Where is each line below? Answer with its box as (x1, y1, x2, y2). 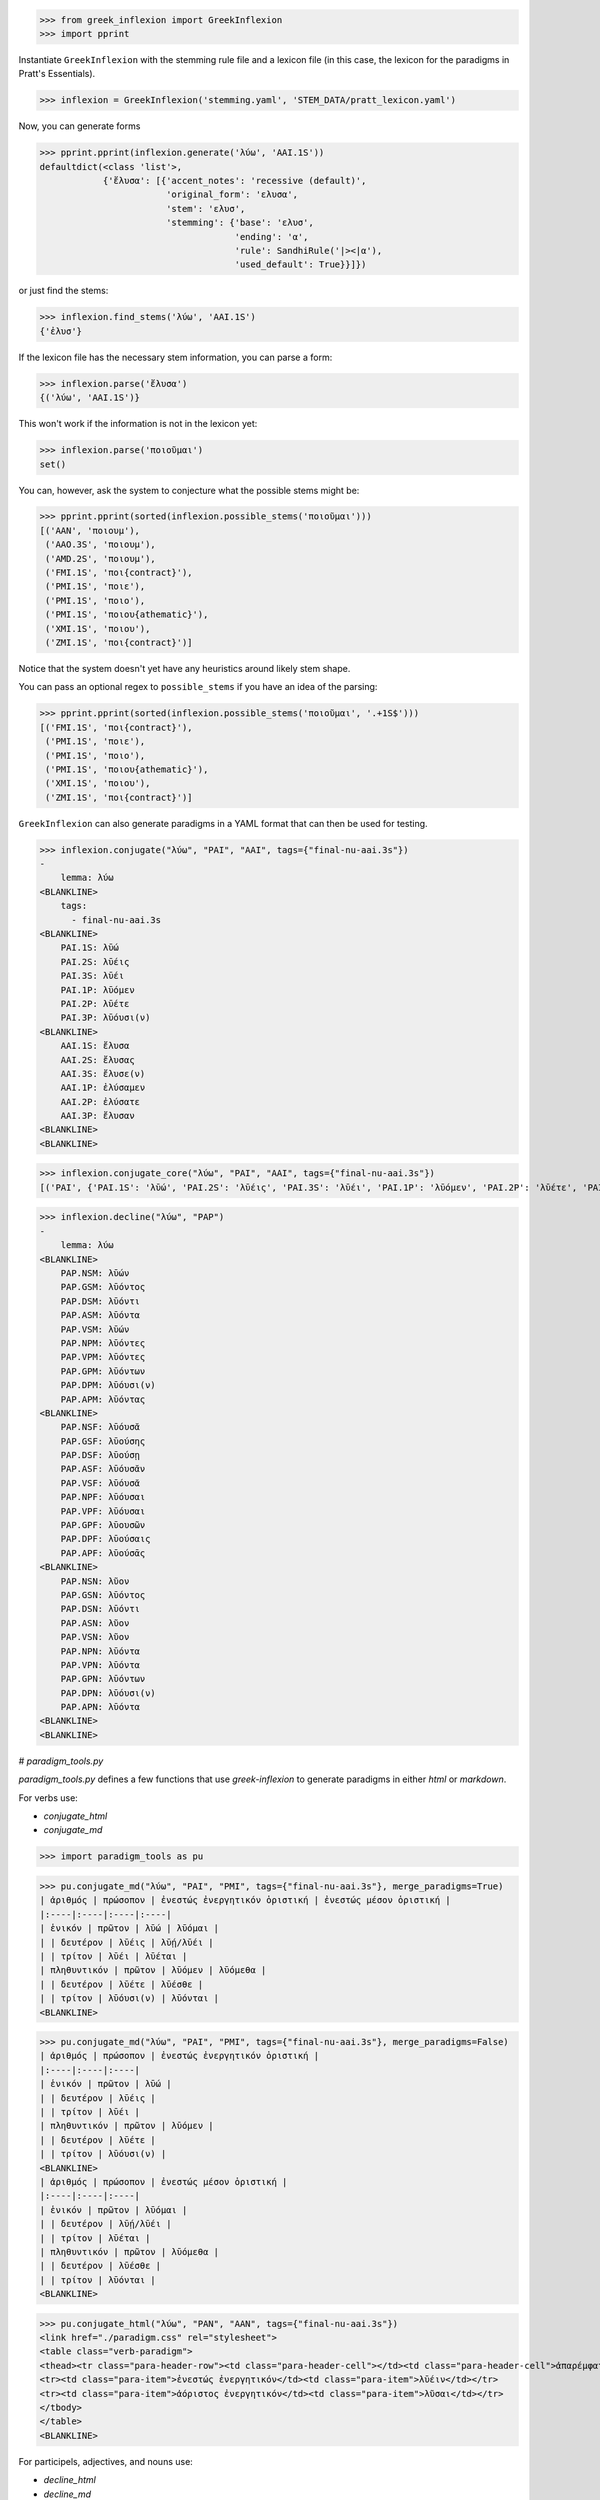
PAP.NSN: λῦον (60, 1575, 130, 1587)
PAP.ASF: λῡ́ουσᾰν (60, 1463, 146, 1475)
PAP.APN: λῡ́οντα (60, 1701, 140, 1713)
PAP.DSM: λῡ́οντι (60, 1295, 140, 1307)
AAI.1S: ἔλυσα (60, 1040, 130, 1052)
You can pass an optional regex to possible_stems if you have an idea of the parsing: (18, 681, 378, 693)
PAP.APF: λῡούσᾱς (60, 1547, 146, 1559)
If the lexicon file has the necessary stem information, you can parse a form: (18, 351, 333, 363)
